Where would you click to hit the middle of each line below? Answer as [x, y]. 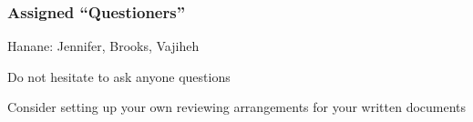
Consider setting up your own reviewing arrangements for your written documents [237, 107]
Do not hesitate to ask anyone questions [119, 76]
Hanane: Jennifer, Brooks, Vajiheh [103, 46]
